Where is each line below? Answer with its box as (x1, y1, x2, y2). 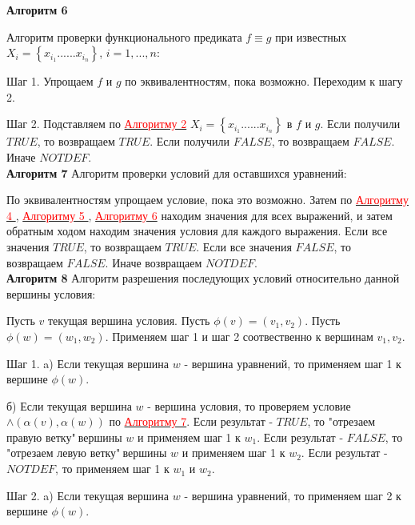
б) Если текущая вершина (6, 397, 132, 414)
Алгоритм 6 (6, 2, 68, 18)
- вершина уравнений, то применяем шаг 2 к (184, 487, 401, 503)
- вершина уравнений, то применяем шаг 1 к (184, 355, 401, 371)
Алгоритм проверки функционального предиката (6, 28, 242, 45)
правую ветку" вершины (6, 428, 122, 445)
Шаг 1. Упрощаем (6, 73, 94, 90)
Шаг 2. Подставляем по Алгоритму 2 (6, 115, 187, 132)
